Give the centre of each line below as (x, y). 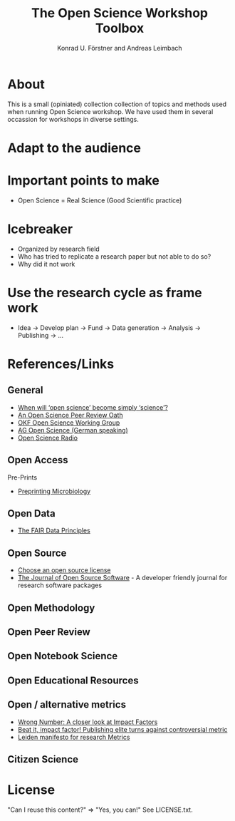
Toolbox (120, 28)
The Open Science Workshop (120, 13)
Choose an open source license (64, 570)
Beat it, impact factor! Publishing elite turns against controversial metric (122, 729)
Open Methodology (51, 608)
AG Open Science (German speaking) (73, 430)
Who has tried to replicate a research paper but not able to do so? (114, 256)
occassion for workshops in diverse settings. (73, 119)
